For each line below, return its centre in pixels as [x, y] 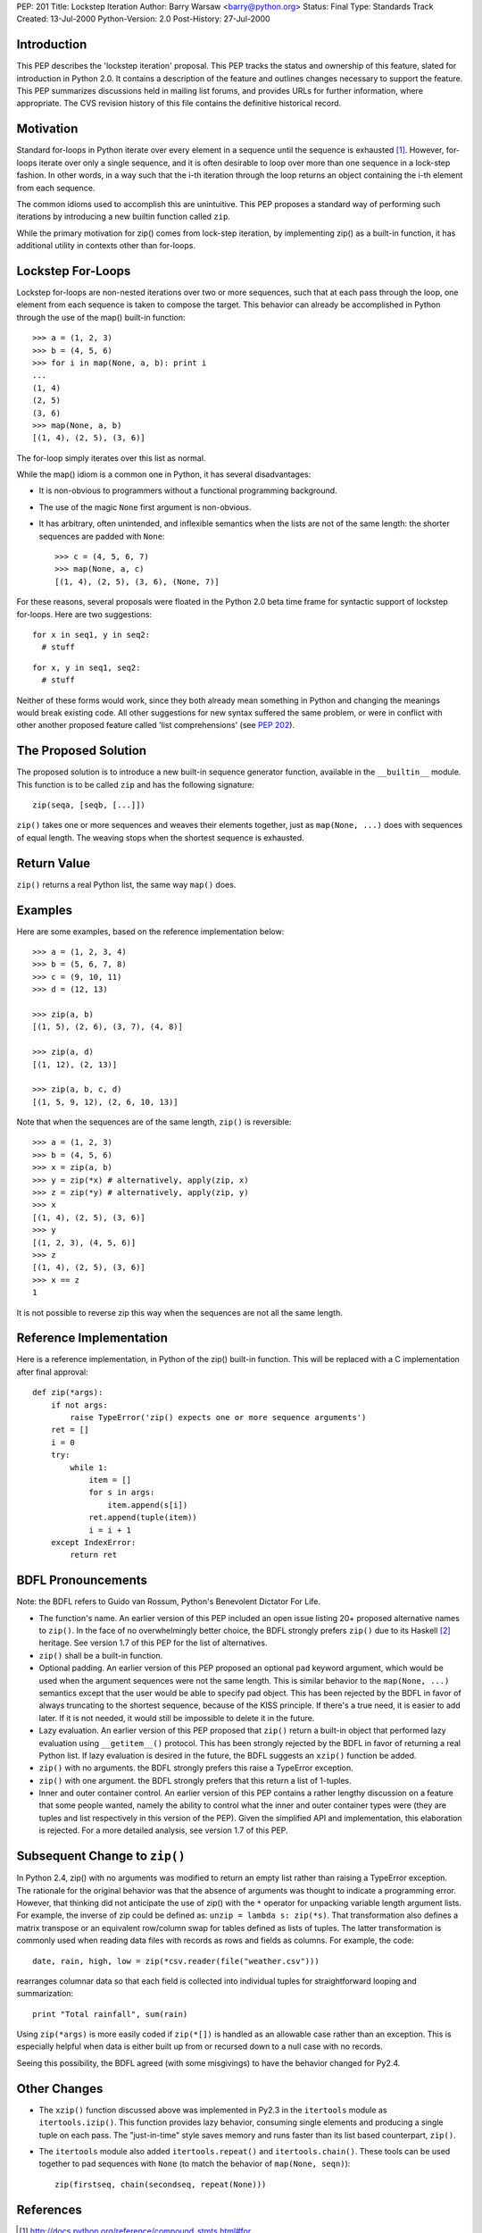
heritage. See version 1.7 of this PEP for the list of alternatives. [153, 1643]
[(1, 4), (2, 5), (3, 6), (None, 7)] [137, 581]
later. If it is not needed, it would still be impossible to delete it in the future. [177, 1718]
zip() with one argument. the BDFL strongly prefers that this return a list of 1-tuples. [195, 1780]
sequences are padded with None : [102, 536]
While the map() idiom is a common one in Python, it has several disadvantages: [164, 474]
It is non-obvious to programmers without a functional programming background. [188, 490]
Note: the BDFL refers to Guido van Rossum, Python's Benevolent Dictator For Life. [169, 1602]
